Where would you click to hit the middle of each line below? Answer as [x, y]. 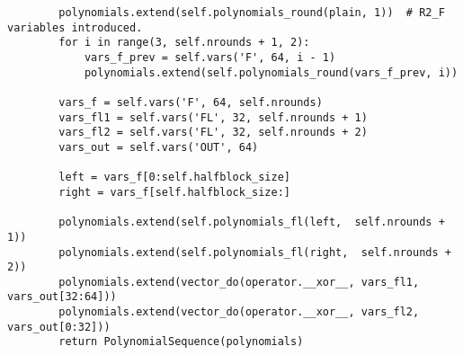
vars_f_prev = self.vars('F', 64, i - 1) [210, 57]
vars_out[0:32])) [59, 327]
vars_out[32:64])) [62, 297]
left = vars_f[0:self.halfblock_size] [174, 177]
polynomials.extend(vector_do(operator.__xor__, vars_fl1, [239, 282]
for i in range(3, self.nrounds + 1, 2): [184, 43]
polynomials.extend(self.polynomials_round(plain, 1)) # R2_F [252, 13]
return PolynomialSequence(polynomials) [181, 342]
